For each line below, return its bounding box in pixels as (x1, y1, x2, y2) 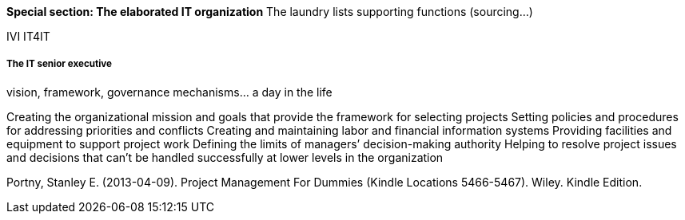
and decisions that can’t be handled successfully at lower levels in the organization (6, 150, 444, 164)
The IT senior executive (6, 58, 113, 70)
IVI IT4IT (6, 29, 50, 43)
